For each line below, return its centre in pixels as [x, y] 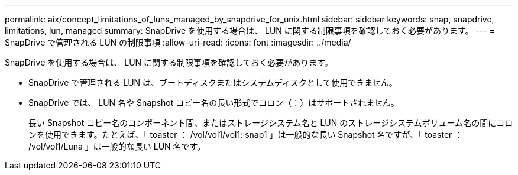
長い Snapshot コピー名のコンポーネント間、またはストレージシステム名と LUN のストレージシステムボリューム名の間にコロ [271, 123]
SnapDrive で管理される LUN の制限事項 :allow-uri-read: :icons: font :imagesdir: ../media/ [178, 42]
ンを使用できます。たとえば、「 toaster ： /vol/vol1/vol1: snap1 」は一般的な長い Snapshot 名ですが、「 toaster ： [246, 135]
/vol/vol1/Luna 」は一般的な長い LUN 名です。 [117, 146]
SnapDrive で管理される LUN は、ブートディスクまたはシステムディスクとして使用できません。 [213, 82]
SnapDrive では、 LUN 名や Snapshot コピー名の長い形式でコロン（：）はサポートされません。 [214, 103]
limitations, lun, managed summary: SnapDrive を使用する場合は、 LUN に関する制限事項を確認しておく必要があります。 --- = [250, 30]
